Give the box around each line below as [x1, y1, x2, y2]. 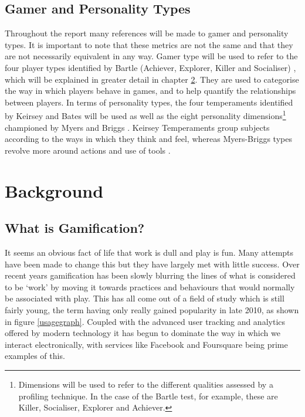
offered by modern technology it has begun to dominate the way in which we [5, 327, 280, 339]
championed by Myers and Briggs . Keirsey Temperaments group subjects [5, 121, 270, 133]
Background [5, 178, 104, 202]
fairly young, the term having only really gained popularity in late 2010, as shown [5, 303, 299, 316]
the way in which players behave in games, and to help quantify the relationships [5, 84, 296, 97]
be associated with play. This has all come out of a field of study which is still [5, 292, 284, 304]
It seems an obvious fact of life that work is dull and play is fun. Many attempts [5, 246, 294, 258]
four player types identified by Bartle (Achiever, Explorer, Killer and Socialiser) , [5, 61, 296, 73]
